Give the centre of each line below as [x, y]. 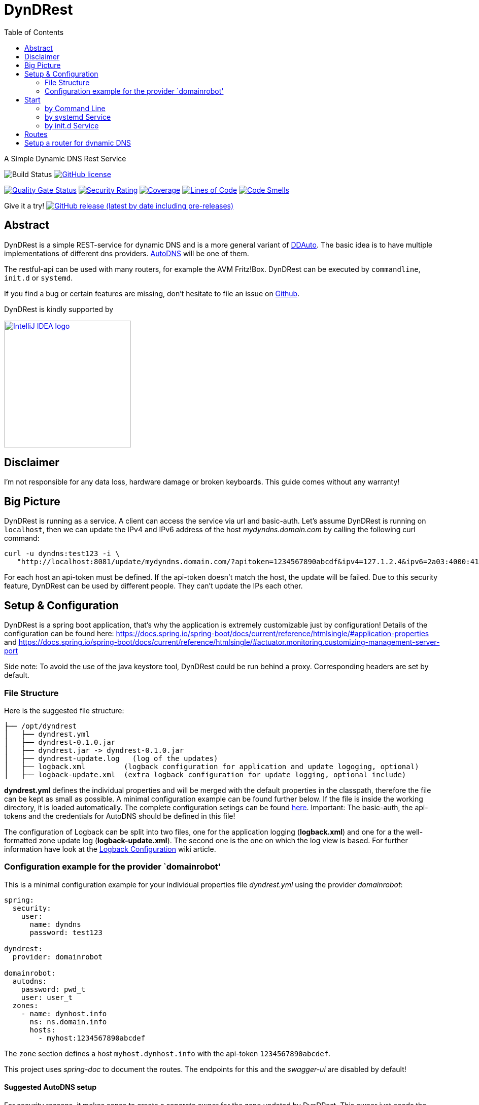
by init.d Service [72, 125]
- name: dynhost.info [64, 1013]
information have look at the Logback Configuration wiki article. [110, 849]
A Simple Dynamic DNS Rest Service [65, 158]
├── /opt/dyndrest [41, 726]
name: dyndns [55, 924]
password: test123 [66, 932]
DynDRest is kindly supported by [59, 309]
